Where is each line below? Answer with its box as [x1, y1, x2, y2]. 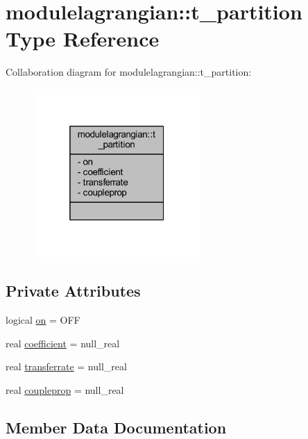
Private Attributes [6, 280, 141, 301]
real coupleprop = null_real [6, 383, 124, 397]
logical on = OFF [6, 313, 80, 327]
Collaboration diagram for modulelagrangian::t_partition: [6, 65, 252, 79]
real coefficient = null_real [6, 336, 120, 350]
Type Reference [6, 24, 160, 53]
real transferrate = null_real [6, 359, 127, 374]
